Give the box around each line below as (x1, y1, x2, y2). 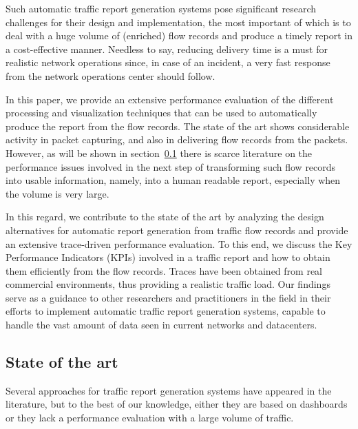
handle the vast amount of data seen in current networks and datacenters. (6, 317, 317, 332)
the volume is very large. (6, 186, 109, 200)
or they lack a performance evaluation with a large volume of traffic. (6, 410, 294, 425)
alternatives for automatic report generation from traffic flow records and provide (6, 222, 348, 237)
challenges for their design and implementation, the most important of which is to (6, 14, 351, 29)
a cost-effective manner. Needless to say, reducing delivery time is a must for (6, 41, 328, 56)
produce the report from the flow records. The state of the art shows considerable (6, 118, 350, 133)
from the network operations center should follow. (6, 68, 215, 83)
